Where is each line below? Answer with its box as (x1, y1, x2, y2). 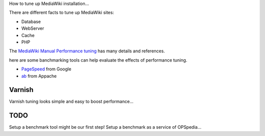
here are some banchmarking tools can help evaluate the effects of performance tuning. (9, 57, 187, 63)
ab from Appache (21, 73, 57, 79)
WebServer (21, 25, 44, 31)
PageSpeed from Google (21, 66, 72, 72)
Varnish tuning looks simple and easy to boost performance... (9, 98, 133, 105)
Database (21, 19, 41, 24)
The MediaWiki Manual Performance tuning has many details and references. (9, 48, 165, 54)
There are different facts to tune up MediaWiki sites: (9, 10, 114, 16)
